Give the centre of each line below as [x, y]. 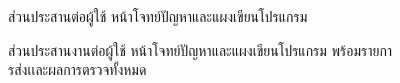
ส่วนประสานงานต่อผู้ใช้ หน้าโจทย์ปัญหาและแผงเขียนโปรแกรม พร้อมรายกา [200, 49]
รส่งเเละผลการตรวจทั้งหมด [77, 69]
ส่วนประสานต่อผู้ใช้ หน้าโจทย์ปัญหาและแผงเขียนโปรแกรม [158, 16]
